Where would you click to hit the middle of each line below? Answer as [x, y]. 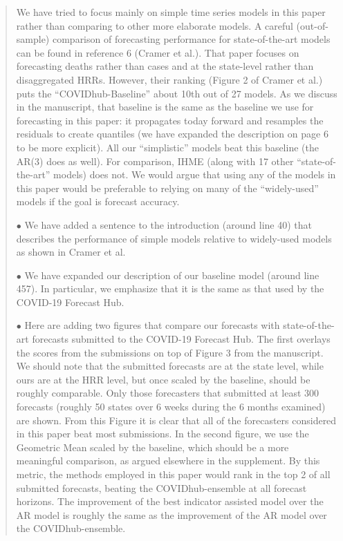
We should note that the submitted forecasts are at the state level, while [170, 366]
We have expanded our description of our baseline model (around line [172, 275]
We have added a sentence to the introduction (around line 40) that [168, 224]
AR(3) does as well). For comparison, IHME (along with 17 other [155, 161]
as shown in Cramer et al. [71, 252]
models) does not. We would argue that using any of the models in [195, 174]
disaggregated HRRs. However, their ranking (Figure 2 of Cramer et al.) [169, 79]
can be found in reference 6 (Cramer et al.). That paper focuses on [158, 52]
